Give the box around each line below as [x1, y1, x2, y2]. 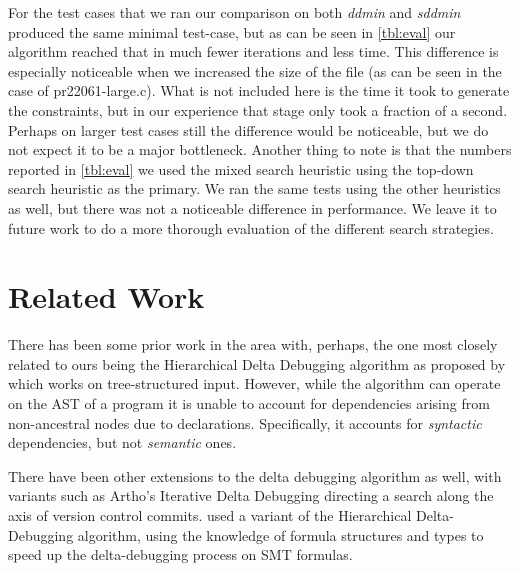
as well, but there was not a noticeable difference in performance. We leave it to [8, 197, 497, 218]
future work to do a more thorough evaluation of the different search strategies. [8, 217, 494, 238]
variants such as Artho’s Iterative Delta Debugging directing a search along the [8, 485, 494, 506]
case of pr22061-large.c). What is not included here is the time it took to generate [8, 80, 510, 101]
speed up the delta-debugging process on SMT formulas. [8, 544, 353, 565]
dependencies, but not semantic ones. [8, 432, 237, 453]
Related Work [8, 276, 205, 317]
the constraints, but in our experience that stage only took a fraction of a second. [8, 99, 508, 120]
